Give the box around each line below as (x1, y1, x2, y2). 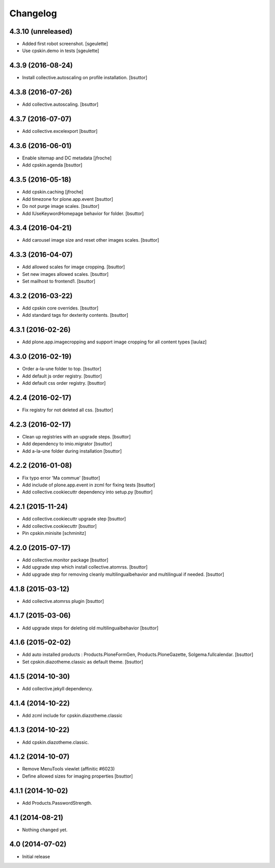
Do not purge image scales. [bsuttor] (22, 203, 99, 209)
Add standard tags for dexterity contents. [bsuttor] (22, 312, 128, 318)
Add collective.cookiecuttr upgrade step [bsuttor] (22, 516, 126, 522)
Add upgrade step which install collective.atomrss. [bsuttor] (22, 564, 148, 570)
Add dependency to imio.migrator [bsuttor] (22, 441, 112, 447)
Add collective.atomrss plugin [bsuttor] (22, 598, 104, 604)
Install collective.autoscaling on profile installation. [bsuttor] (22, 75, 148, 81)
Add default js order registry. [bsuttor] (22, 373, 102, 379)
